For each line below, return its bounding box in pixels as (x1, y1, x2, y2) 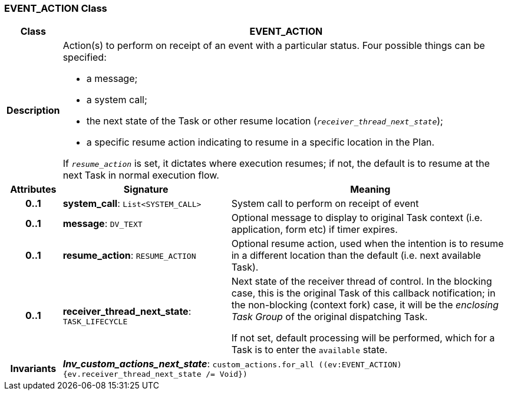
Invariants (10, 362, 57, 374)
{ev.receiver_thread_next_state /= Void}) (62, 370, 248, 379)
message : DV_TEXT (62, 218, 143, 230)
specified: (62, 51, 107, 64)
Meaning (350, 183, 391, 196)
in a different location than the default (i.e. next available (231, 249, 481, 262)
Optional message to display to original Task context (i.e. (231, 212, 483, 224)
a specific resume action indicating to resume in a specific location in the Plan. (86, 136, 435, 149)
